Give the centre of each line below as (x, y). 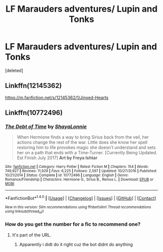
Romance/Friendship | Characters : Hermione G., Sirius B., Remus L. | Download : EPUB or (79, 180)
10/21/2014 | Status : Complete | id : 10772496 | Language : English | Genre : (67, 175)
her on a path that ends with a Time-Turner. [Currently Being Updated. (87, 153)
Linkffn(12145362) (33, 86)
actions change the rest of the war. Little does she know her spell (82, 143)
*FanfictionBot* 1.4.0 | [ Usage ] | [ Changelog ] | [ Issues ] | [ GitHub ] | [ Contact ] (81, 198)
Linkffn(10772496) (34, 113)
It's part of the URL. (32, 235)
